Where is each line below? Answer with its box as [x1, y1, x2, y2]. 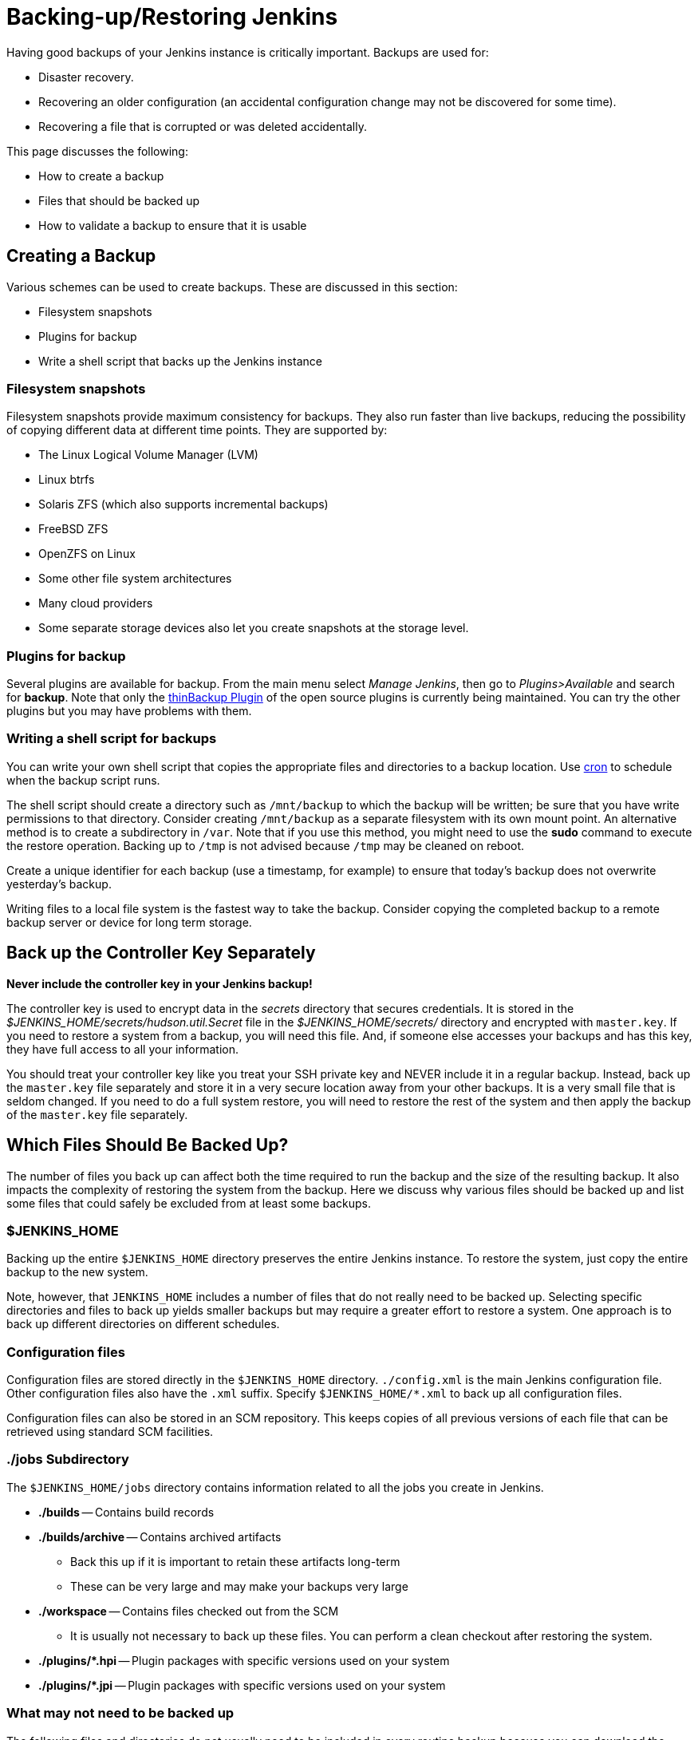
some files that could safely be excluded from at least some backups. [6, 1196, 371, 1210]
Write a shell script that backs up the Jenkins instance [38, 354, 322, 368]
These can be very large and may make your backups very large [70, 1579, 408, 1593]
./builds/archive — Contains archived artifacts [38, 1529, 282, 1544]
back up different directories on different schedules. [6, 1317, 280, 1331]
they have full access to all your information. [6, 1042, 239, 1056]
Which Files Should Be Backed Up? [6, 1135, 289, 1156]
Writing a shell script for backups [6, 730, 217, 747]
